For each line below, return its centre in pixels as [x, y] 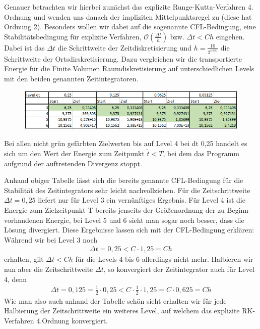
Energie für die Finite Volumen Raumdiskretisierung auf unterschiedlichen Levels [129, 68]
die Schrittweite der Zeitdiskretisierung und [125, 47]
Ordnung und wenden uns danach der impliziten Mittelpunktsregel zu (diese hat [128, 16]
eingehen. [230, 36]
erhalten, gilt [24, 259]
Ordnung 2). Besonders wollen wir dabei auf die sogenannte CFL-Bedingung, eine [130, 27]
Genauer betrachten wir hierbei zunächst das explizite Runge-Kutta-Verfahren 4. [129, 7]
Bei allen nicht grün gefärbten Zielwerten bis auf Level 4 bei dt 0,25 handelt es [126, 143]
